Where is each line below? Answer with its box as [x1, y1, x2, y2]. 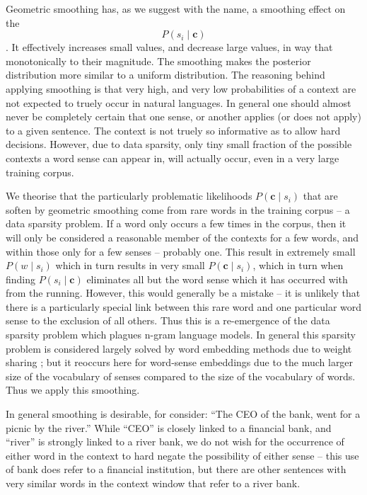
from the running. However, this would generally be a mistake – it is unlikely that [6, 285, 361, 300]
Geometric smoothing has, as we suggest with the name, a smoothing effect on [6, 1, 346, 16]
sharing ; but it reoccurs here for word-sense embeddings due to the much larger [6, 355, 354, 370]
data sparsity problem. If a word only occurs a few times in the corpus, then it [6, 216, 346, 231]
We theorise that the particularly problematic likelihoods [6, 188, 252, 203]
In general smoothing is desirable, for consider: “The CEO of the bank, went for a [6, 406, 361, 421]
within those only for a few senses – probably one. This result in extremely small [6, 244, 356, 258]
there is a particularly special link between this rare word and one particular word [6, 299, 362, 314]
